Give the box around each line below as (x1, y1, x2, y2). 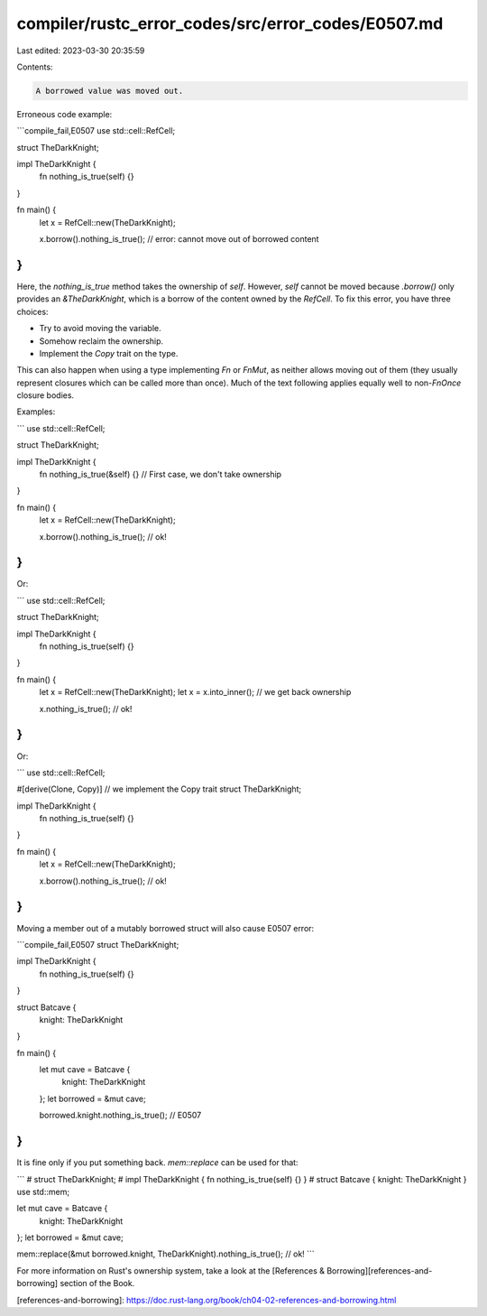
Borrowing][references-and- (326, 1265, 433, 1276)
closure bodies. (16, 390, 75, 401)
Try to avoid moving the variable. (39, 323, 161, 334)
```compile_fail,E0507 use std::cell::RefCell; (16, 125, 176, 136)
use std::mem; (16, 1186, 70, 1197)
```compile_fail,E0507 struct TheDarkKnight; (16, 939, 179, 950)
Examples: (16, 406, 56, 417)
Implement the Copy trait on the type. (39, 348, 179, 358)
